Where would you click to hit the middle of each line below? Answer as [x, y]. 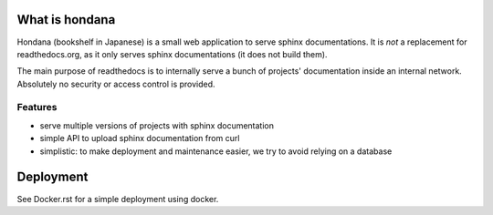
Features [37, 107]
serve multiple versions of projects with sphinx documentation [157, 125]
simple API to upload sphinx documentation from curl [140, 138]
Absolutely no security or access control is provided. [116, 84]
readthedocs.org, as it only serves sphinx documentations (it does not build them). [172, 54]
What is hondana [66, 20]
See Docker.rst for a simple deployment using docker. [118, 199]
